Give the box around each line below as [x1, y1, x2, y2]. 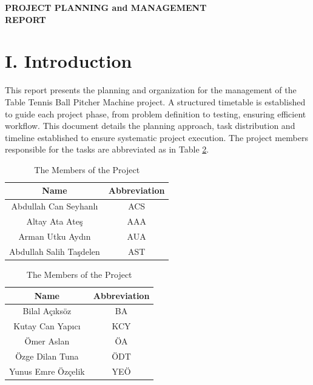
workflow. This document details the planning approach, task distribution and [5, 119, 295, 132]
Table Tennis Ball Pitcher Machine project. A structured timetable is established [5, 95, 306, 108]
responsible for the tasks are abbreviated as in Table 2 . [5, 143, 209, 156]
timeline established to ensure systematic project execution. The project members [5, 131, 308, 143]
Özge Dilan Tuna [15, 349, 79, 362]
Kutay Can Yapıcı [13, 320, 81, 332]
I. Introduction [5, 48, 132, 73]
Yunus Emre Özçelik [9, 364, 85, 377]
